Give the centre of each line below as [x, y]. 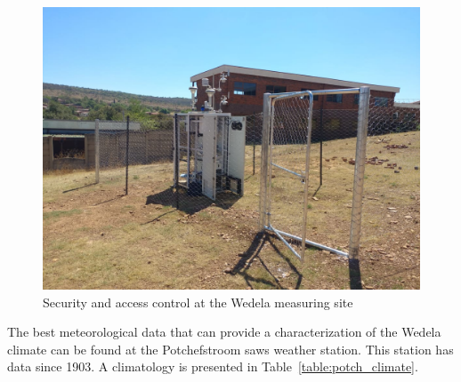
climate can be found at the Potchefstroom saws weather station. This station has [230, 349]
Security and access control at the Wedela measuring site [198, 302]
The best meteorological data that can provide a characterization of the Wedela [224, 332]
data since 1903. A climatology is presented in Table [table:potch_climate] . [213, 366]
